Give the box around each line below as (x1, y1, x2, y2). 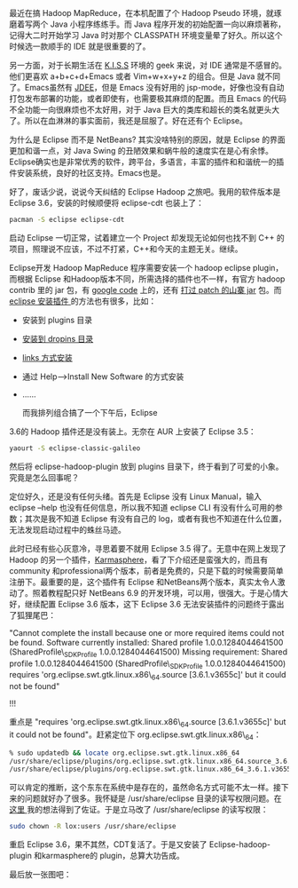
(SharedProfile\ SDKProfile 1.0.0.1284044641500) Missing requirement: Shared (9, 646, 288, 659)
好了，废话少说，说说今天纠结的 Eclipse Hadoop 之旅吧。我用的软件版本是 (9, 186, 281, 197)
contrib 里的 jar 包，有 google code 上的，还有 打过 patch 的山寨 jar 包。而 (9, 284, 282, 295)
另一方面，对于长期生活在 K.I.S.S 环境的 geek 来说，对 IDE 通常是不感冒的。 (9, 60, 286, 70)
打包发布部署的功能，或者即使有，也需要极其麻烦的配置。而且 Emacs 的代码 (9, 93, 286, 104)
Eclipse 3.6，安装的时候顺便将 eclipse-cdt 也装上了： (9, 198, 204, 208)
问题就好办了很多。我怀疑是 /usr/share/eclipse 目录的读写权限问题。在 (24, 793, 282, 804)
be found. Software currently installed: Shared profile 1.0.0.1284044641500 (9, 637, 284, 647)
